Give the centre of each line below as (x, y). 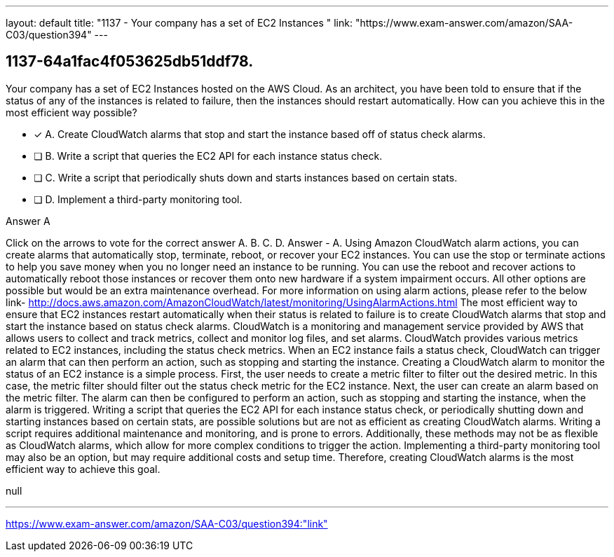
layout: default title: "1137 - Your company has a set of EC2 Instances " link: (179, 23)
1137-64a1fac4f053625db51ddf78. (130, 62)
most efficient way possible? (71, 112)
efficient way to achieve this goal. (83, 469)
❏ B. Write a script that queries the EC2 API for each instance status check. (208, 156)
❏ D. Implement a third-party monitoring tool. (138, 199)
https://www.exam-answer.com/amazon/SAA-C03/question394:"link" (167, 523)
